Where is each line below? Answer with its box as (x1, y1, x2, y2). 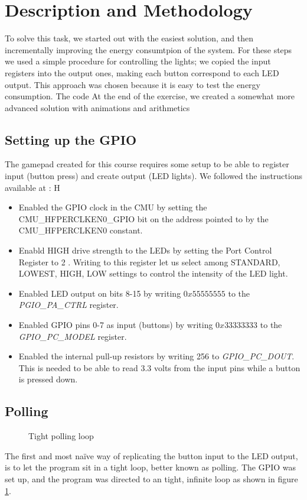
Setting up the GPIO (5, 130, 137, 148)
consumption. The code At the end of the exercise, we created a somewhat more (5, 90, 295, 102)
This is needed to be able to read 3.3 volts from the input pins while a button (18, 361, 301, 374)
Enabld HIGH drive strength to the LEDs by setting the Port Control (18, 244, 272, 257)
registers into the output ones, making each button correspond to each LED (5, 66, 279, 79)
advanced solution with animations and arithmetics (5, 101, 190, 113)
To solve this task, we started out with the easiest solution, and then (5, 32, 253, 44)
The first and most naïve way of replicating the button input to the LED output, (5, 449, 298, 462)
